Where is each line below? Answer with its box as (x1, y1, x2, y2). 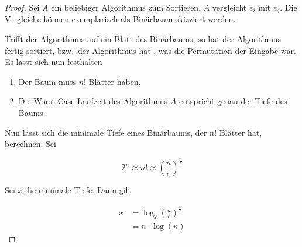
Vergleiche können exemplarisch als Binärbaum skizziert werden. (5, 13, 236, 25)
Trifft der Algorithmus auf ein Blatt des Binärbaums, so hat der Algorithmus (5, 33, 281, 45)
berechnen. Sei (5, 138, 56, 150)
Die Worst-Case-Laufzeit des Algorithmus (18, 95, 168, 107)
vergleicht (212, 1, 247, 13)
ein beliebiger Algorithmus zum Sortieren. (51, 1, 201, 13)
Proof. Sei (5, 1, 40, 13)
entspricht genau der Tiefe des (179, 95, 287, 107)
